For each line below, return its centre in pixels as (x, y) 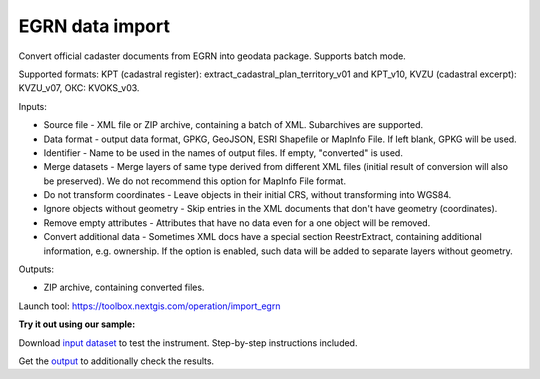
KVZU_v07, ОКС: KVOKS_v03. (79, 88)
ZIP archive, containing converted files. (124, 287)
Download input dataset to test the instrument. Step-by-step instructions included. (188, 342)
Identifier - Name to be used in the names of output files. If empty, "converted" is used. (223, 152)
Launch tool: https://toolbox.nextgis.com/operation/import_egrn (149, 306)
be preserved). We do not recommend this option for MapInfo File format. (195, 181)
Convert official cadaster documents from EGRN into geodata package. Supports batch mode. (212, 56)
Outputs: (36, 269)
